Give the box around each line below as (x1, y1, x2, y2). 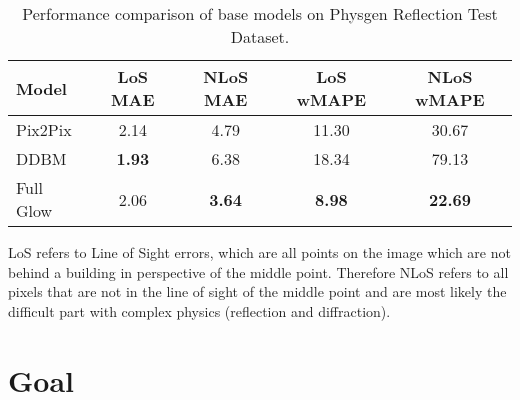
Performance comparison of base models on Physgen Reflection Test (22, 2, 498, 25)
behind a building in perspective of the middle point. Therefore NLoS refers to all (8, 261, 509, 282)
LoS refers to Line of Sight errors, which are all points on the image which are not (8, 242, 511, 262)
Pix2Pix (16, 118, 72, 141)
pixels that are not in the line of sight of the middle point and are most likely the (8, 281, 507, 302)
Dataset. (230, 25, 290, 48)
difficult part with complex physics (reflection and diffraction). (8, 300, 391, 321)
